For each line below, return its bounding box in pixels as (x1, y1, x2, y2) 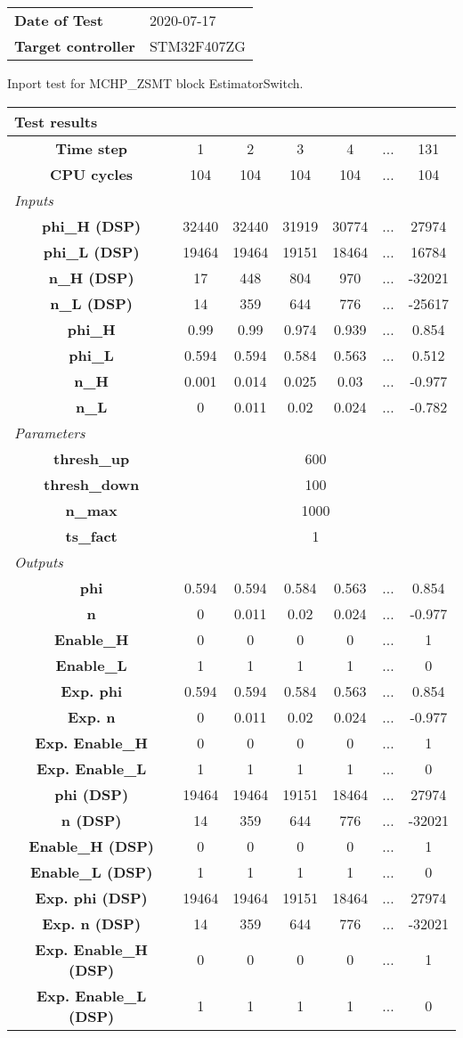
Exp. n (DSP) (42, 912, 142, 934)
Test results (14, 110, 98, 132)
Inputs (14, 189, 53, 210)
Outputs (14, 551, 63, 572)
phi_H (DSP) (42, 215, 142, 236)
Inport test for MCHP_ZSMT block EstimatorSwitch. (7, 74, 304, 92)
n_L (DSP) (50, 292, 133, 314)
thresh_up (53, 447, 130, 469)
